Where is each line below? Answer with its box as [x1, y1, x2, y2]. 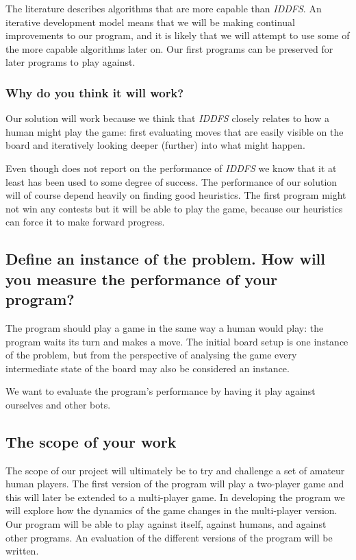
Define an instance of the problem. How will [5, 248, 326, 269]
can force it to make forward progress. [5, 215, 165, 229]
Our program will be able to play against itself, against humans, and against [5, 517, 327, 531]
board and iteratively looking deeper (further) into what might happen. [5, 138, 305, 152]
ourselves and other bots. [5, 397, 111, 411]
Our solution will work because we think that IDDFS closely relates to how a [5, 111, 329, 125]
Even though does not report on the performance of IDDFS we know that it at [5, 160, 337, 175]
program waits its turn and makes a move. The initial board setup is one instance [5, 334, 348, 348]
